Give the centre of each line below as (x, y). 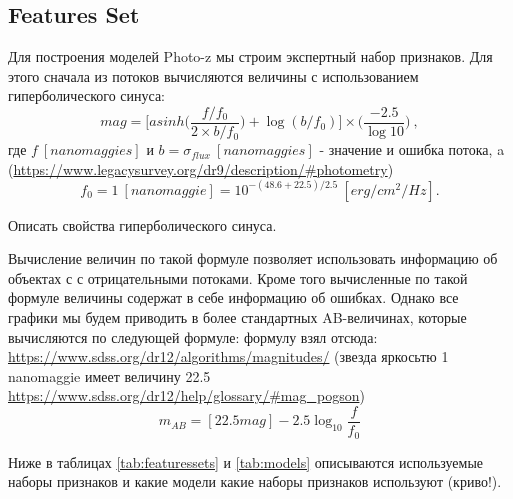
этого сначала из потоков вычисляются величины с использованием (213, 75)
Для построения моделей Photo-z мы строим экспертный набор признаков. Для (250, 56)
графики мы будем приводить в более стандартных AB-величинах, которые (237, 317)
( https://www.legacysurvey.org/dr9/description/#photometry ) (201, 168)
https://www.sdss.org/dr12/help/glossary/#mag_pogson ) (186, 395)
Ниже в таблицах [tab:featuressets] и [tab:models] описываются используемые (246, 461)
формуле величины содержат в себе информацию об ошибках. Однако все (233, 297)
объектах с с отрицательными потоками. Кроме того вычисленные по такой (238, 277)
